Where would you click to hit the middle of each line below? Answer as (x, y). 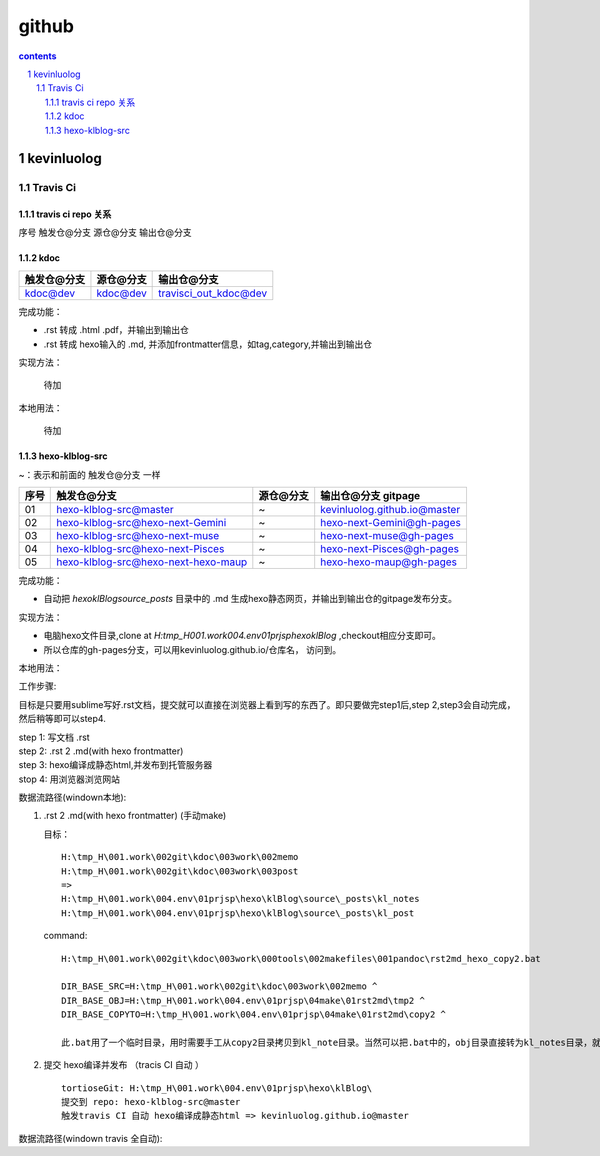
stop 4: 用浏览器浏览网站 (69, 779)
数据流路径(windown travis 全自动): (90, 1138)
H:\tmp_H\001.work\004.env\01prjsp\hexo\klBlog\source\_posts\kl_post (238, 913)
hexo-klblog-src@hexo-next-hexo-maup (152, 562)
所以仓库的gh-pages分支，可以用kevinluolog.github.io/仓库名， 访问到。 (192, 649)
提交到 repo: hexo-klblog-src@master (151, 1102)
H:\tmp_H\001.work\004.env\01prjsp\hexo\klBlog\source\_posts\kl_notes (240, 899)
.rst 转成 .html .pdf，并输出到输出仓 (116, 330)
